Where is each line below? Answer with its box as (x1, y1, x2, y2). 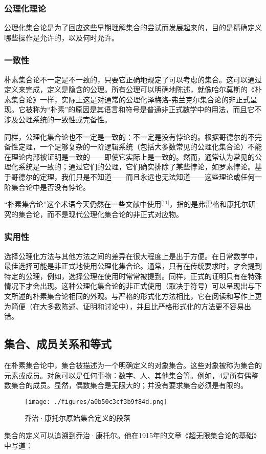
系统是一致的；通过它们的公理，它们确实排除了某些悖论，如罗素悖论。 (18, 161, 255, 172)
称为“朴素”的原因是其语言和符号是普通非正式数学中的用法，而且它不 (32, 104, 262, 115)
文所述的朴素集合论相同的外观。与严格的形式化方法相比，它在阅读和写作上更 (4, 290, 262, 301)
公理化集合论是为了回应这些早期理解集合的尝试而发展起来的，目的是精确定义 (4, 22, 262, 33)
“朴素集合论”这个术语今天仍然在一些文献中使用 (4, 199, 162, 209)
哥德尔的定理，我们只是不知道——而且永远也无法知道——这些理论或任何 (11, 171, 255, 182)
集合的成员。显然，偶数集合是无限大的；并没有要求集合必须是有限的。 (11, 380, 248, 391)
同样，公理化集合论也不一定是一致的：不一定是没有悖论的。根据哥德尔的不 (4, 131, 255, 142)
